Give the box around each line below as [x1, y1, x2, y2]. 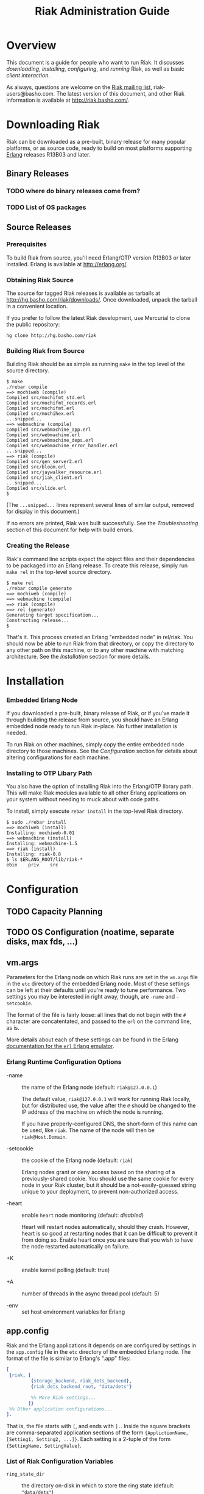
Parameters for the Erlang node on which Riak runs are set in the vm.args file [6, 974, 198, 981]
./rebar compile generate [6, 585, 72, 592]
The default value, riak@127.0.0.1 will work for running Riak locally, [21, 1095, 191, 1102]
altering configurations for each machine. [6, 754, 110, 761]
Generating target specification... [6, 612, 99, 618]
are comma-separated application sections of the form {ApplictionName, [6, 1429, 189, 1436]
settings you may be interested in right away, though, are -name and [6, 993, 175, 1000]
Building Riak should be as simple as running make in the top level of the [6, 361, 185, 368]
